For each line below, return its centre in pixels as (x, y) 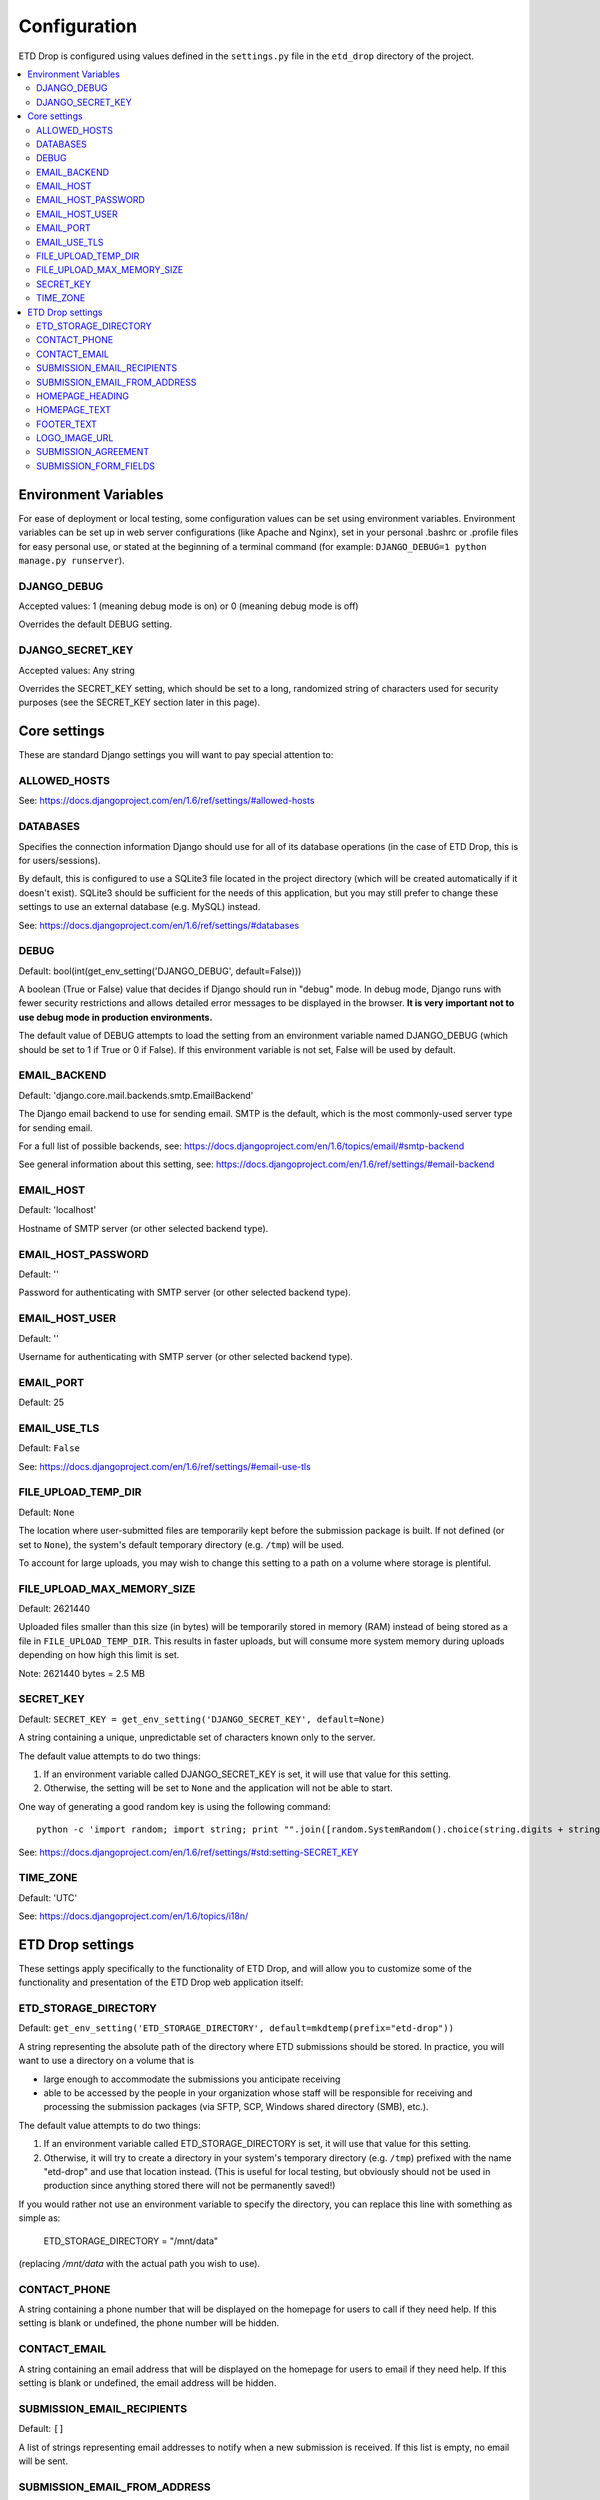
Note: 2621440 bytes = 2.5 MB (81, 1673)
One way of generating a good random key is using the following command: (174, 1806)
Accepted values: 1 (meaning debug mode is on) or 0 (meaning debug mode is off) (188, 606)
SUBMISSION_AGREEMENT (93, 452)
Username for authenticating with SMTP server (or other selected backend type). (186, 1356)
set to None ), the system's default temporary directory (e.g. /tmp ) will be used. (181, 1544)
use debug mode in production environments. (115, 1017)
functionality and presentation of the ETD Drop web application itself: (161, 1982)
